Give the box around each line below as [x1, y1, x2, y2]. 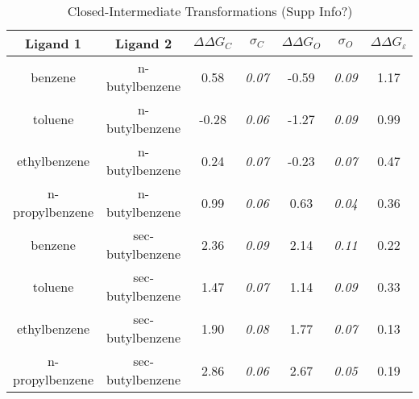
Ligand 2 [115, 34, 172, 52]
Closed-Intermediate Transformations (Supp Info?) [67, 2, 353, 20]
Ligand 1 [24, 34, 82, 52]
